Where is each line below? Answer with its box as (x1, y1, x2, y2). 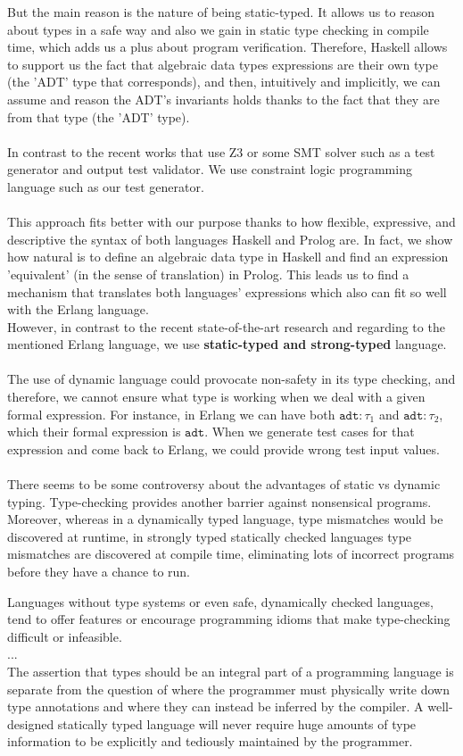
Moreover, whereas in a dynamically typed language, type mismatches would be (7, 510, 443, 528)
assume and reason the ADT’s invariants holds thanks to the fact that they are (7, 89, 440, 108)
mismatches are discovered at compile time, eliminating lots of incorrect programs (7, 544, 455, 563)
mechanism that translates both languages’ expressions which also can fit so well (7, 282, 447, 301)
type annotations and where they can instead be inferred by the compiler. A (7, 697, 424, 716)
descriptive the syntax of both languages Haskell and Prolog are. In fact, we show (7, 229, 453, 248)
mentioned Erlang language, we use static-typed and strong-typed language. (7, 335, 447, 353)
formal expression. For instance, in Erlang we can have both (7, 404, 335, 423)
